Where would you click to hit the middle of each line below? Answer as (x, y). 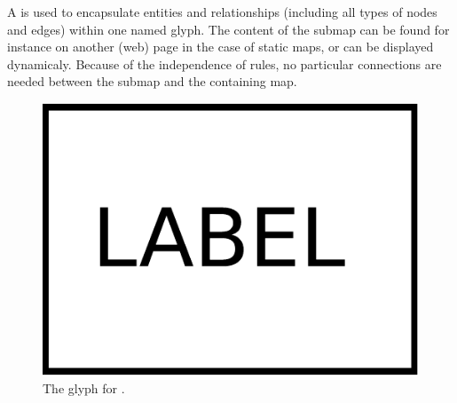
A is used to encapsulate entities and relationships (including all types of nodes (222, 12)
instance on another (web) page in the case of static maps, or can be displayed (221, 47)
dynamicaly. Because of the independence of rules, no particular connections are (225, 63)
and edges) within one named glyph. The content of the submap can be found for (228, 29)
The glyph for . (84, 387)
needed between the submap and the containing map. (152, 81)
